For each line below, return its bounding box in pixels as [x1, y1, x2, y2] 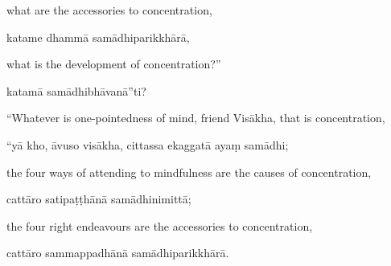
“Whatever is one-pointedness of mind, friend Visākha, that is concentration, [6, 109, 385, 126]
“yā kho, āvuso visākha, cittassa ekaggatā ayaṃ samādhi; [6, 136, 289, 153]
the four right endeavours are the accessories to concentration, [6, 217, 313, 234]
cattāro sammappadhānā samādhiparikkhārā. [6, 244, 229, 261]
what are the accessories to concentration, [6, 2, 212, 18]
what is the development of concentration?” [6, 55, 221, 72]
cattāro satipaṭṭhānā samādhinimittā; [6, 190, 191, 207]
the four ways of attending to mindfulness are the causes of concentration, [6, 163, 372, 180]
